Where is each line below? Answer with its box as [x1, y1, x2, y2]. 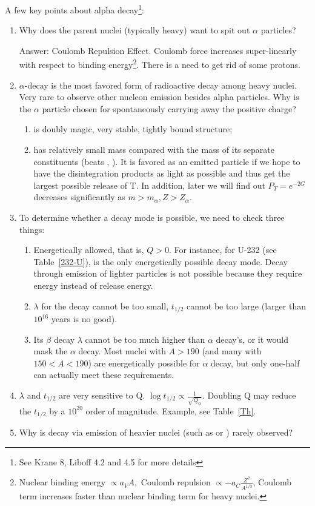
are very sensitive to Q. [59, 389, 145, 402]
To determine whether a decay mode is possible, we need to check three [19, 211, 285, 224]
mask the [33, 345, 68, 357]
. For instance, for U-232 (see [168, 243, 277, 256]
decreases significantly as [33, 191, 125, 203]
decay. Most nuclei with [78, 345, 166, 357]
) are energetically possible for [88, 356, 200, 369]
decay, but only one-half [210, 356, 300, 369]
